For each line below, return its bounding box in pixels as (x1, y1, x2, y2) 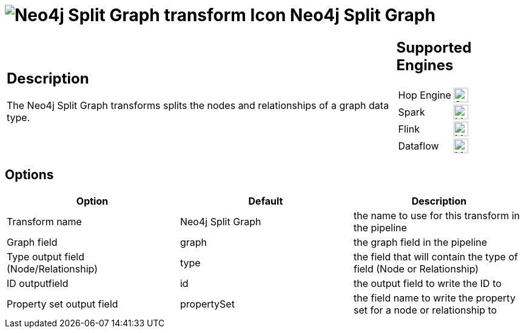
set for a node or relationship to (353, 303, 497, 316)
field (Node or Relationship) (353, 262, 479, 275)
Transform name (7, 215, 82, 228)
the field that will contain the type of (353, 250, 518, 263)
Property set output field (7, 297, 118, 310)
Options (5, 167, 54, 183)
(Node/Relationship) (7, 262, 98, 275)
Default (248, 194, 283, 207)
